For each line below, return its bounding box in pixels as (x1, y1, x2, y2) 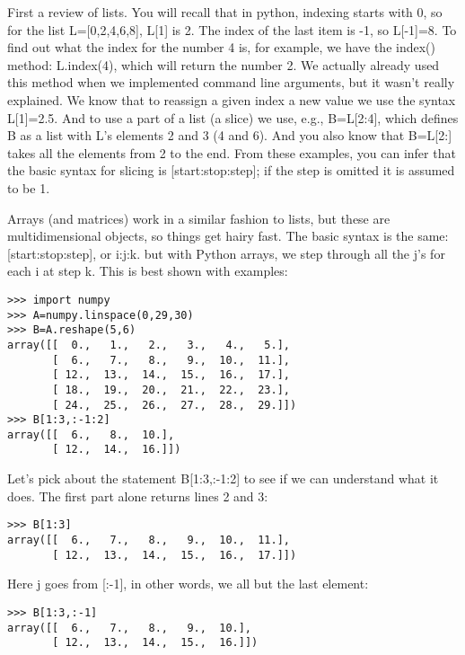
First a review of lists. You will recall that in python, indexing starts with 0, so (7, 3, 443, 21)
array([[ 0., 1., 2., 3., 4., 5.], (7, 338, 290, 351)
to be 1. (7, 178, 50, 197)
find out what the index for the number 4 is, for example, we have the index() (7, 38, 435, 57)
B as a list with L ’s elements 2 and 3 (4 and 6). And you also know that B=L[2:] (7, 126, 452, 145)
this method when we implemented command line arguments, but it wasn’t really (7, 73, 455, 92)
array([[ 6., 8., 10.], (7, 428, 175, 441)
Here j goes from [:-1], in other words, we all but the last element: (7, 574, 369, 593)
